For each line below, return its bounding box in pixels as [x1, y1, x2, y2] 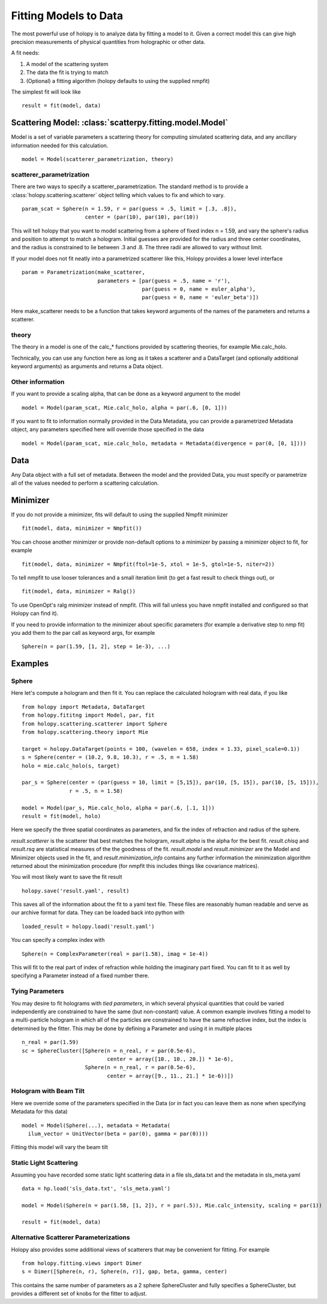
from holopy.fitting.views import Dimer [22, 1260, 142, 1267]
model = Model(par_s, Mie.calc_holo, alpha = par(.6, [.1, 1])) [22, 804, 215, 811]
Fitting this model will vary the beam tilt [11, 1144, 108, 1151]
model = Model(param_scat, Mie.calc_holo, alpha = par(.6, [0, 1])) [22, 404, 227, 411]
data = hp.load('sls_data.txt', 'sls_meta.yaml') [22, 1185, 171, 1192]
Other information [11, 377, 65, 386]
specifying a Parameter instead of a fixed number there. [11, 972, 149, 979]
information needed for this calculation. [11, 142, 109, 149]
